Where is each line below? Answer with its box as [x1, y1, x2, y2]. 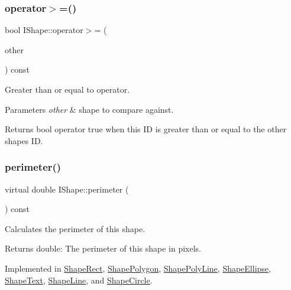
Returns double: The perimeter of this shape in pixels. [5, 242, 201, 255]
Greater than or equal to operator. [5, 83, 130, 95]
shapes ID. [5, 134, 43, 146]
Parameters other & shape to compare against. [5, 103, 174, 115]
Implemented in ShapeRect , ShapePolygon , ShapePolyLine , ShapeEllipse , [5, 262, 271, 274]
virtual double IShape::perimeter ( [5, 183, 129, 195]
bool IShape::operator [5, 24, 83, 36]
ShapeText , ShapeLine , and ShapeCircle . [5, 273, 153, 286]
